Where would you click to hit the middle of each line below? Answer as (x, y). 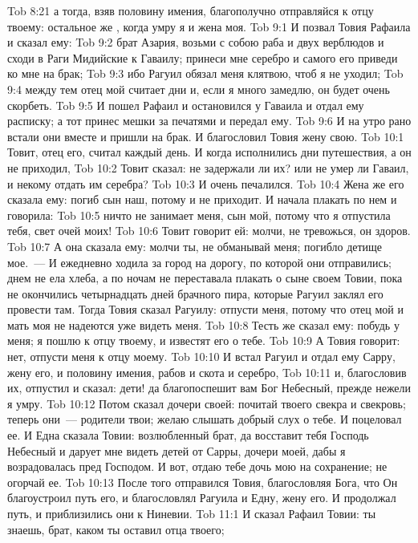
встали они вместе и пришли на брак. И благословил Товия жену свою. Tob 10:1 (206, 136)
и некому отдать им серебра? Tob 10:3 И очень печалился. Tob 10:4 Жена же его (206, 183)
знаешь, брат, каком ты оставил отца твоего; (116, 529)
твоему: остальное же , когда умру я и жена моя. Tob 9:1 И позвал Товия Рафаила (209, 26)
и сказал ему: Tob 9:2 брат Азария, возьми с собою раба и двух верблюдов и (196, 42)
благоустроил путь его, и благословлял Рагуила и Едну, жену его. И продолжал (202, 498)
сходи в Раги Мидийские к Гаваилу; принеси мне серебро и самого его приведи (203, 57)
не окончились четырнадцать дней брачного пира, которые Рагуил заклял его (195, 293)
